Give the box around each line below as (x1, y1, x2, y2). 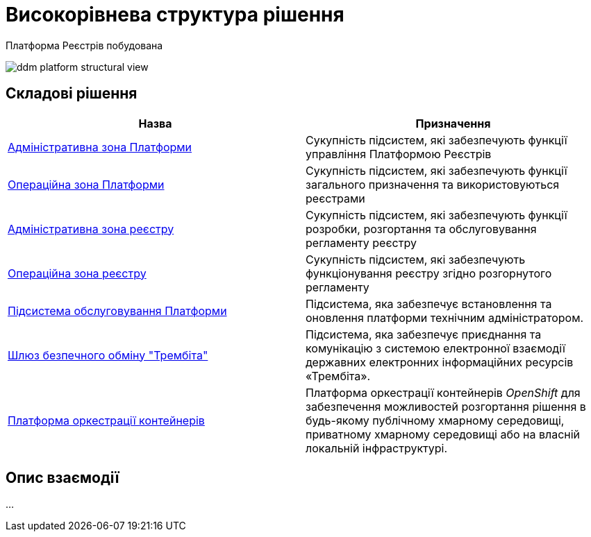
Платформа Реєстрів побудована (6, 39, 163, 51)
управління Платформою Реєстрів (306, 146, 492, 161)
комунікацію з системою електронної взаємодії (306, 341, 565, 355)
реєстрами (306, 191, 365, 205)
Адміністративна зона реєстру (8, 221, 174, 236)
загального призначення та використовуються (306, 177, 560, 191)
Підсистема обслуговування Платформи (8, 303, 227, 318)
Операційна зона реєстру (8, 266, 147, 280)
